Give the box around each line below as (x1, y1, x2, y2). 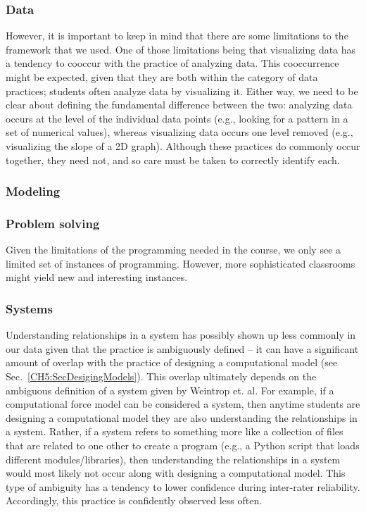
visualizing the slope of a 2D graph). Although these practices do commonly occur (6, 138, 360, 153)
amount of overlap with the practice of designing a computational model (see (6, 355, 338, 370)
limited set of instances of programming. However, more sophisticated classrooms (6, 256, 355, 270)
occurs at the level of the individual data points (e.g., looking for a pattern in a (6, 111, 348, 125)
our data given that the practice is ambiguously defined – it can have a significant (6, 341, 359, 356)
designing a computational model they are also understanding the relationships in (6, 410, 358, 425)
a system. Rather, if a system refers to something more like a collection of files (6, 424, 343, 439)
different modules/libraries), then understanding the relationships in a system (6, 451, 341, 466)
